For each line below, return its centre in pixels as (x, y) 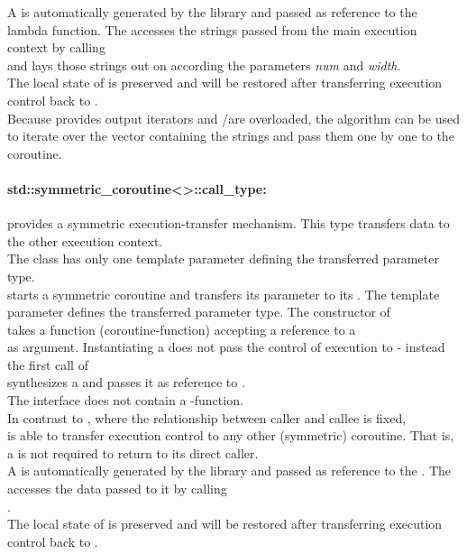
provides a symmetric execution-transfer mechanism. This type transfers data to (229, 223)
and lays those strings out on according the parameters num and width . (204, 65)
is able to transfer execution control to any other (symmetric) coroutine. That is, (231, 435)
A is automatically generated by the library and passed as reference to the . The (229, 471)
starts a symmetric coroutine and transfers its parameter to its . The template (224, 294)
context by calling (56, 47)
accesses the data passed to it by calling (117, 489)
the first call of (48, 364)
